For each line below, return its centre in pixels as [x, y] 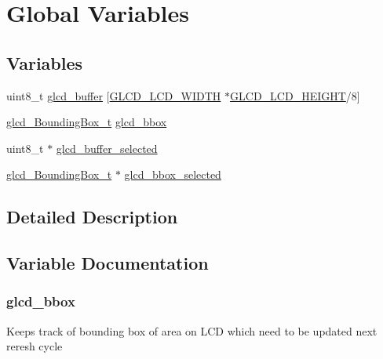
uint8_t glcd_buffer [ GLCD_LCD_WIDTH [114, 95]
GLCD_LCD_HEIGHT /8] [295, 95]
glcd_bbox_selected [173, 174]
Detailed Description [92, 217]
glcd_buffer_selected [107, 148]
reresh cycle [35, 346]
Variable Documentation [108, 263]
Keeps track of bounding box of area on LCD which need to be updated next [192, 330]
